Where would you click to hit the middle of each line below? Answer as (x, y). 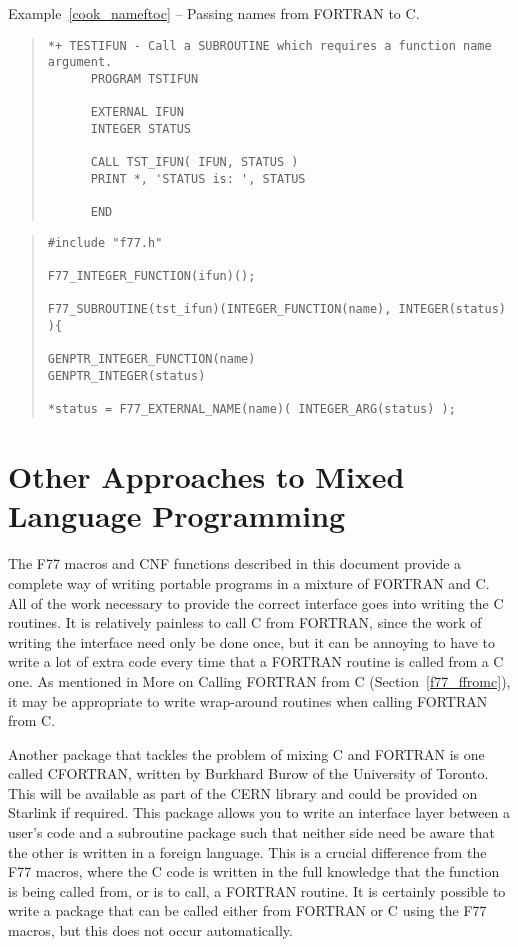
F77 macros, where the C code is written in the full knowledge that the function (254, 871)
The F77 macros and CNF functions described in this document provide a (235, 563)
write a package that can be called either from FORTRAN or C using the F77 (247, 910)
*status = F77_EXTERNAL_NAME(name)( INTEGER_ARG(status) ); (251, 409)
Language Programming (177, 515)
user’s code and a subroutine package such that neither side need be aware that (252, 832)
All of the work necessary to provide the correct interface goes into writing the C (256, 602)
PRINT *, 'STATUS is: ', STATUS (198, 178)
